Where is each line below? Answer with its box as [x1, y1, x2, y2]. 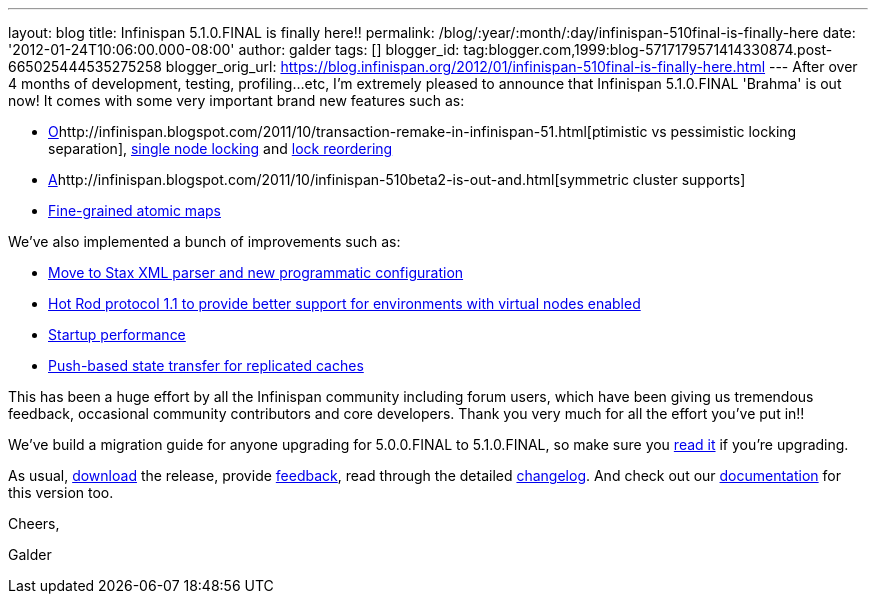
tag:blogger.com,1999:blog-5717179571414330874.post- [463, 41, 833, 58]
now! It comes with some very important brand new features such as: [8, 92, 465, 109]
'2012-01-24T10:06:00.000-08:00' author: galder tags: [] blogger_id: [8, 41, 460, 58]
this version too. [8, 484, 114, 501]
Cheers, [8, 515, 60, 532]
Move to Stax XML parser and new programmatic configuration [48, 264, 464, 281]
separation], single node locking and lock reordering [48, 140, 393, 157]
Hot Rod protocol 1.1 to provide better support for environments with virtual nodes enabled [48, 295, 641, 312]
